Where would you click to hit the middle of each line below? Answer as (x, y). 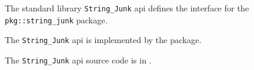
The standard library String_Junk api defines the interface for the (127, 8)
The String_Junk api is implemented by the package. (103, 40)
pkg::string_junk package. (56, 19)
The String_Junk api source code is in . (78, 60)
